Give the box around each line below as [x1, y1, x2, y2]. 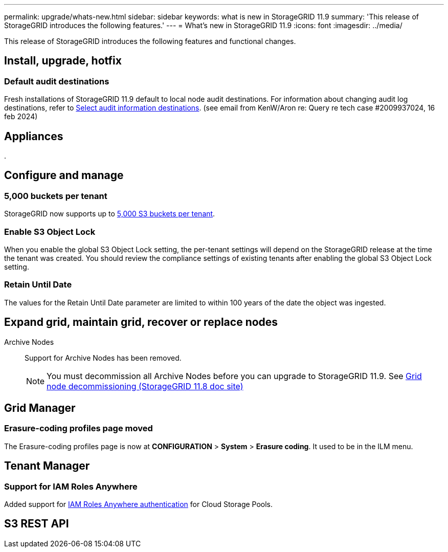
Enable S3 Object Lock [4, 226, 96, 237]
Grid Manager [4, 402, 76, 415]
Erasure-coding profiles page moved [4, 423, 153, 434]
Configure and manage [4, 169, 124, 182]
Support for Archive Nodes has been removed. [25, 353, 182, 362]
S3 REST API [4, 517, 69, 531]
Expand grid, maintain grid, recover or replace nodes [4, 316, 278, 329]
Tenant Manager [4, 459, 90, 473]
